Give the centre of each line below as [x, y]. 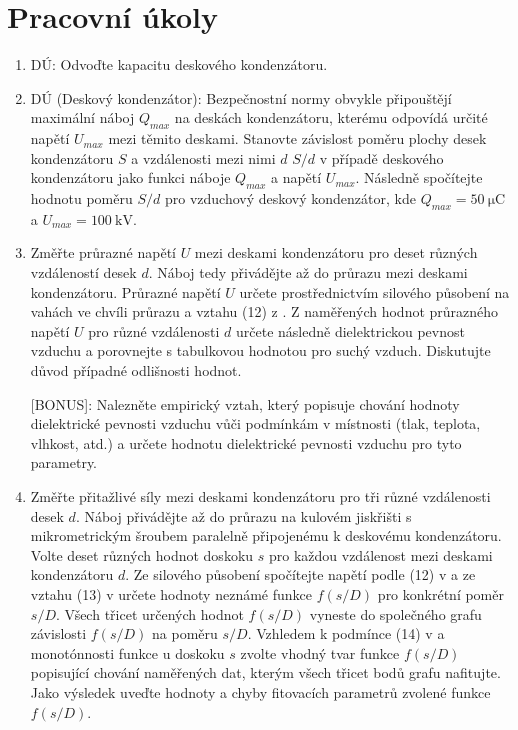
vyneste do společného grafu [395, 613]
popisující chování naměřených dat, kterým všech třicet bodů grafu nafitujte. [265, 672]
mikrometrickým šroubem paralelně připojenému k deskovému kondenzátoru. [266, 535]
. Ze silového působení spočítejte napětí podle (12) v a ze [300, 574]
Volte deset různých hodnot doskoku [142, 554]
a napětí [296, 177]
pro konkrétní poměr [440, 593]
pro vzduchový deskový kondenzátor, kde [290, 198]
